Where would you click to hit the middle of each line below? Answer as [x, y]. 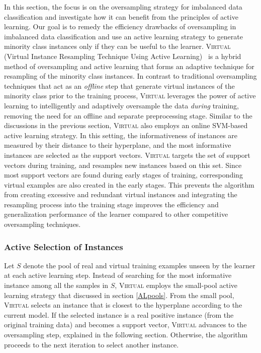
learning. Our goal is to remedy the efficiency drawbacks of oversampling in [120, 26]
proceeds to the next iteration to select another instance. [92, 344]
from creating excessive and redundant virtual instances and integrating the [121, 194]
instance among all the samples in [56, 285]
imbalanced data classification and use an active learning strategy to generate [123, 36]
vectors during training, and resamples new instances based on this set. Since [123, 165]
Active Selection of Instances [64, 246]
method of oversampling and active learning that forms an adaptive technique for [129, 66]
